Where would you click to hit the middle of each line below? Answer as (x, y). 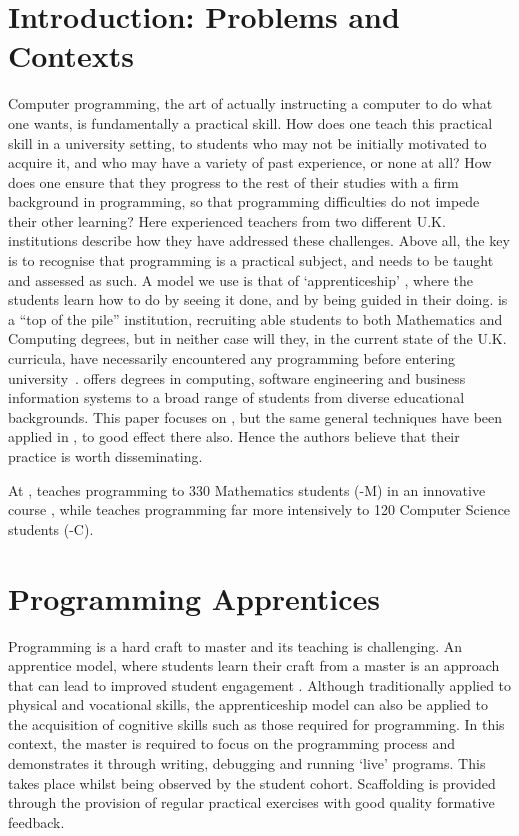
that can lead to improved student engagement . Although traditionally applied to (260, 684)
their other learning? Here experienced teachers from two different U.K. (227, 220)
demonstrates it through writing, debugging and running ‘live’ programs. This (247, 763)
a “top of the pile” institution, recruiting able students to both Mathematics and (255, 318)
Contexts (71, 55)
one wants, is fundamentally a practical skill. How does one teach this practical (250, 122)
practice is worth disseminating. (105, 456)
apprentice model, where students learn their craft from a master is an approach (254, 665)
